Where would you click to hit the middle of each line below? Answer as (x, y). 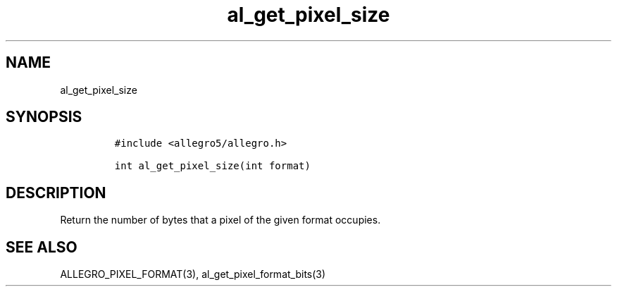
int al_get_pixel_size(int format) (212, 166)
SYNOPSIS (44, 117)
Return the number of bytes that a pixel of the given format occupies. (220, 220)
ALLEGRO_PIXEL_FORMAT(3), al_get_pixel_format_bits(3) (193, 274)
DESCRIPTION (56, 193)
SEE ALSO (42, 247)
